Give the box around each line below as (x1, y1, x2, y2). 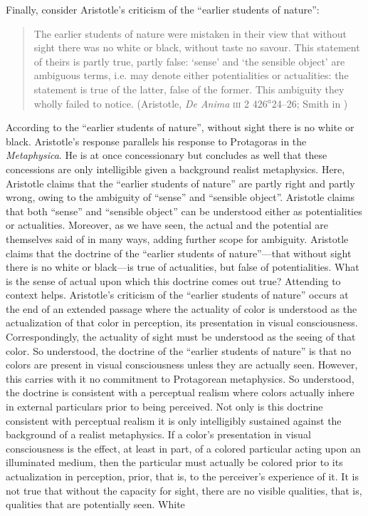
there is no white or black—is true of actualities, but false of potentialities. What (6, 259, 359, 274)
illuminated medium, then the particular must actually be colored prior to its (6, 455, 343, 470)
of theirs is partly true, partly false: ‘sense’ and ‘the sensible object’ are (33, 53, 345, 68)
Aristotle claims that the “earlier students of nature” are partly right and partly (6, 175, 355, 190)
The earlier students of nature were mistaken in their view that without (33, 26, 347, 41)
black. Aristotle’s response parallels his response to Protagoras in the (6, 133, 307, 148)
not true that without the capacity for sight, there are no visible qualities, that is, (6, 483, 362, 497)
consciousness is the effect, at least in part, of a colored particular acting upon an (6, 440, 361, 455)
